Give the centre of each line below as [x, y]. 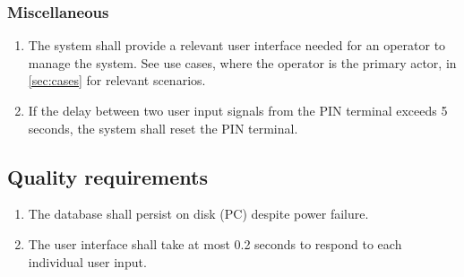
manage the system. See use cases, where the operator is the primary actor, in [242, 62]
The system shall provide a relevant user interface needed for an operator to [237, 45]
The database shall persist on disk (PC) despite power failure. [198, 214]
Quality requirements [107, 176]
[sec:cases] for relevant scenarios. [117, 80]
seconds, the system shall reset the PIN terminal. [163, 128]
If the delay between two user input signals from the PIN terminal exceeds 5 [238, 110]
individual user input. [87, 261]
